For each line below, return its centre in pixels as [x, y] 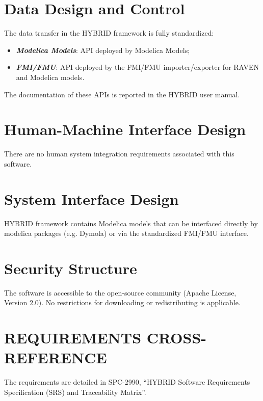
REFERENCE [56, 357]
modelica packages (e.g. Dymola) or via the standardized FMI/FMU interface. [126, 233]
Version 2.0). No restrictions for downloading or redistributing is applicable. [122, 302]
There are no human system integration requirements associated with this [119, 154]
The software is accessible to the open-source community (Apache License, [120, 292]
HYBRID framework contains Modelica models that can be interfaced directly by [131, 223]
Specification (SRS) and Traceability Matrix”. [75, 392]
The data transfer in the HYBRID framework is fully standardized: [109, 33]
